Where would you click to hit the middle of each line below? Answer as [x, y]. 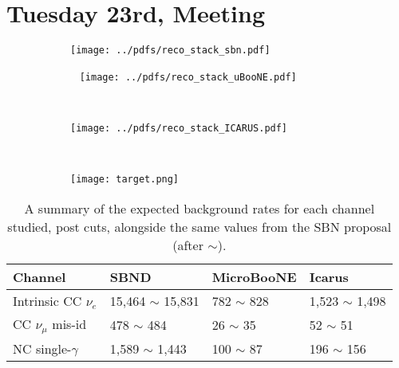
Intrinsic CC [47, 300]
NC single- [42, 348]
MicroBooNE [254, 276]
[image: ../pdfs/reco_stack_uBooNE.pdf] [188, 77]
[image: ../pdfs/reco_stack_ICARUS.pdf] [179, 129]
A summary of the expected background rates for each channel [199, 208]
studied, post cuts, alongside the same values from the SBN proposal [199, 226]
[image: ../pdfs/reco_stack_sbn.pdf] [170, 51]
